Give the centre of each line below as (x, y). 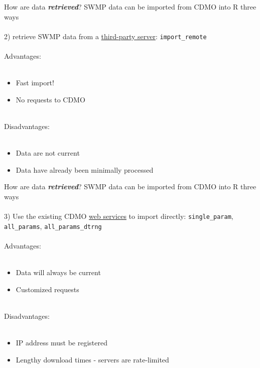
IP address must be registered (62, 343)
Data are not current (48, 153)
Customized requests (47, 289)
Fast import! (35, 83)
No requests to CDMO (50, 99)
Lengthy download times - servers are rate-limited (92, 359)
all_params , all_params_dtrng (53, 226)
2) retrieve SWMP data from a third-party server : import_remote (105, 36)
